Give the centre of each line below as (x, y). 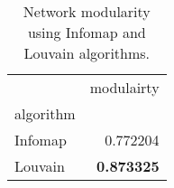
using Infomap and (87, 32)
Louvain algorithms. (87, 53)
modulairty (124, 87)
